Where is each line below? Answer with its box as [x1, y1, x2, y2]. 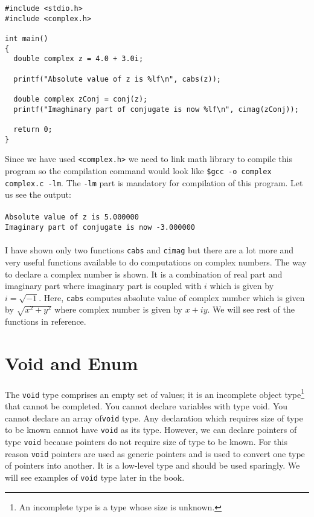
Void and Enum [5, 350, 138, 375]
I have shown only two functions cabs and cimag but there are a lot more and [5, 244, 294, 256]
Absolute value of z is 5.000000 [5, 213, 139, 222]
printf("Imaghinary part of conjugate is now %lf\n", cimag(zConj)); [13, 105, 299, 114]
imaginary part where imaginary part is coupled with [5, 279, 202, 292]
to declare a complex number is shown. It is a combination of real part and [5, 267, 283, 280]
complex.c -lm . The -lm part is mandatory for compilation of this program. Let [5, 176, 303, 189]
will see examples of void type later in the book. [5, 470, 185, 483]
